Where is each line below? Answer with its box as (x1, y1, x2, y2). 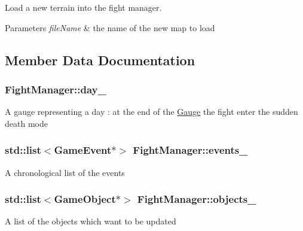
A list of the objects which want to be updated (5, 215, 176, 227)
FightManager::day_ (5, 81, 106, 96)
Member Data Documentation (5, 50, 195, 69)
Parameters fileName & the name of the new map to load (5, 21, 215, 34)
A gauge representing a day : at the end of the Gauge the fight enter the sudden (5, 105, 298, 118)
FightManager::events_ (133, 142, 248, 157)
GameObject (54, 192, 116, 206)
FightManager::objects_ (137, 192, 256, 206)
